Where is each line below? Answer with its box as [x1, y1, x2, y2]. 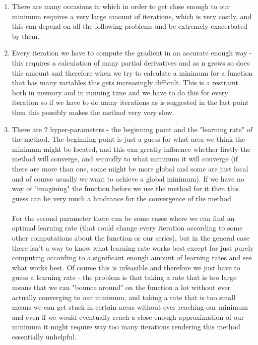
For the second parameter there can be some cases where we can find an [12, 212, 235, 223]
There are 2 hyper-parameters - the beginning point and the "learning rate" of [12, 124, 252, 134]
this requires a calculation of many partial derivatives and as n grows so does [12, 57, 250, 68]
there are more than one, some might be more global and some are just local [12, 163, 248, 174]
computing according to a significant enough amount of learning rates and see [12, 252, 252, 263]
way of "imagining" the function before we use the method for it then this [12, 183, 239, 194]
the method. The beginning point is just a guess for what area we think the [12, 134, 245, 144]
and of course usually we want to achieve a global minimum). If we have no [12, 173, 244, 184]
